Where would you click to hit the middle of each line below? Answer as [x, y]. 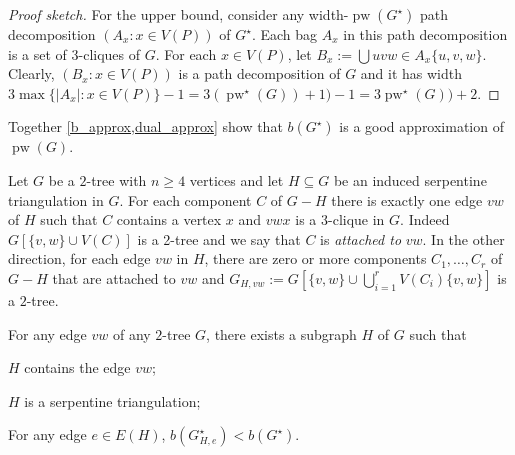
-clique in [356, 219]
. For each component [185, 199]
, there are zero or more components [315, 258]
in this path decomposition [425, 34]
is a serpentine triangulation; [112, 400]
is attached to [361, 238]
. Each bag [284, 34]
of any [131, 333]
